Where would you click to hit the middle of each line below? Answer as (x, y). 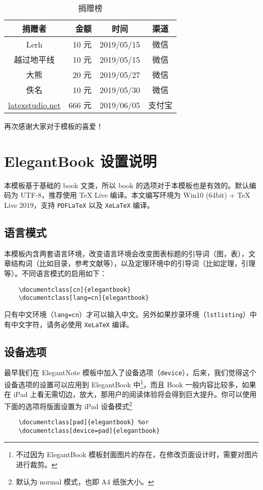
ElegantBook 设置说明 (80, 161)
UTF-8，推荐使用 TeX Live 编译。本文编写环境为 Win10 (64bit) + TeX (135, 195)
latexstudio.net (34, 105)
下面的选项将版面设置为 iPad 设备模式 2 (68, 405)
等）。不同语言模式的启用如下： (55, 273)
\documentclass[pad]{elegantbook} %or (84, 422)
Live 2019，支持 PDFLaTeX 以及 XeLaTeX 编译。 (79, 205)
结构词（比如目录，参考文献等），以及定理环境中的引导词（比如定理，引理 (133, 263)
